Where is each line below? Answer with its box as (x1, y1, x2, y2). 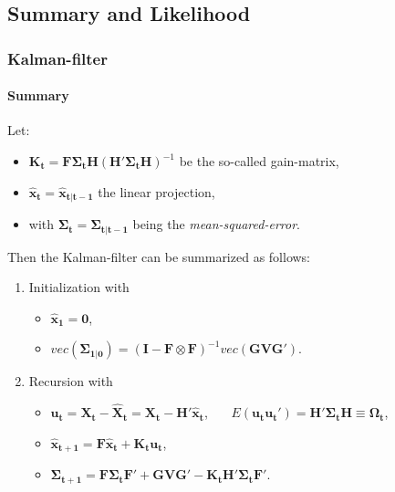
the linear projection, (98, 182, 215, 201)
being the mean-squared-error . (132, 215, 300, 234)
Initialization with (28, 277, 130, 297)
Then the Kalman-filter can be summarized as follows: (7, 246, 311, 266)
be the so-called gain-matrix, (179, 152, 339, 171)
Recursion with (28, 372, 113, 391)
